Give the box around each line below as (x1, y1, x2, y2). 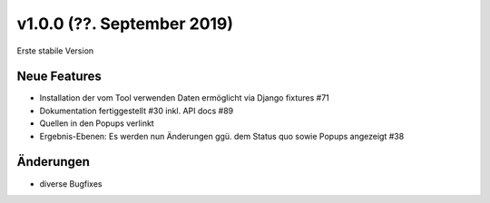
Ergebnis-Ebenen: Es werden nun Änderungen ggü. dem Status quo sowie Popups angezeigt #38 (39, 130, 405, 141)
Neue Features (16, 69, 102, 84)
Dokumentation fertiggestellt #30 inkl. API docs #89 (39, 105, 234, 116)
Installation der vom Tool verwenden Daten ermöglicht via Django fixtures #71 (39, 92, 330, 103)
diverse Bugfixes (39, 178, 103, 189)
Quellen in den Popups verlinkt (39, 118, 154, 129)
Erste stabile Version (16, 45, 94, 56)
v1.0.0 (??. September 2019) (16, 14, 234, 34)
